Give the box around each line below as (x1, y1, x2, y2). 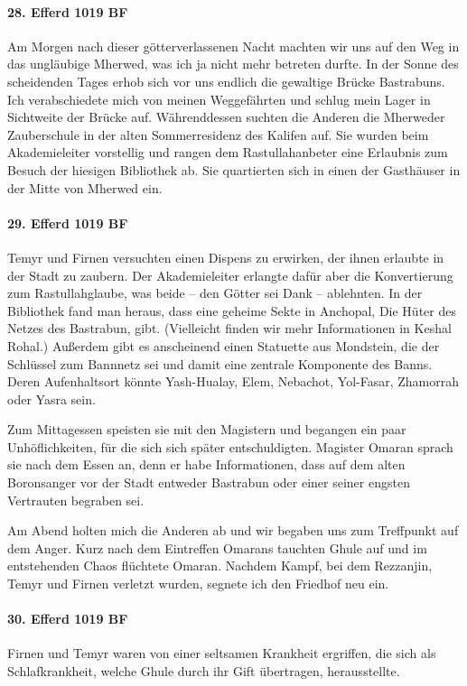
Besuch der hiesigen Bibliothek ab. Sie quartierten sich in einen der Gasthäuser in (7, 160, 461, 179)
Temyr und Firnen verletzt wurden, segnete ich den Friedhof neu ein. (7, 574, 389, 593)
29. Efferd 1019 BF (7, 213, 128, 232)
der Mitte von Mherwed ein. (7, 178, 163, 197)
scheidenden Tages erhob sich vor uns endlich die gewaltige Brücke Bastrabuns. (7, 71, 445, 90)
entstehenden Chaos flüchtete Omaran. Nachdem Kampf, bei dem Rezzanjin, (7, 556, 433, 575)
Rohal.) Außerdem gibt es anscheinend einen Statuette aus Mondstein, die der (7, 336, 440, 355)
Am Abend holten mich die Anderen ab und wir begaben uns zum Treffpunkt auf (7, 521, 459, 540)
